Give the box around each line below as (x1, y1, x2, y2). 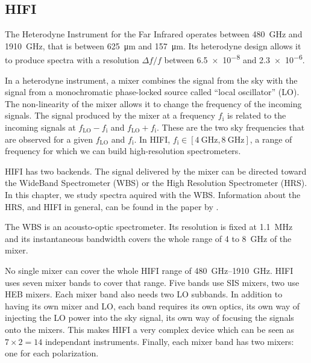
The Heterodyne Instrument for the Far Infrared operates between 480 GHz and (5, 28, 303, 40)
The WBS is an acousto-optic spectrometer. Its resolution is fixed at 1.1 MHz (5, 220, 293, 233)
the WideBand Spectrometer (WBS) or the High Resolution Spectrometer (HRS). (5, 176, 307, 189)
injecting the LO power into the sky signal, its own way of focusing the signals (5, 311, 294, 324)
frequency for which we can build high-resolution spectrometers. (5, 144, 241, 157)
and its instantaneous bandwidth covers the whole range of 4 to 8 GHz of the (5, 232, 292, 244)
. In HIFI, (134, 132, 171, 145)
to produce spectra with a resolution (5, 54, 139, 66)
